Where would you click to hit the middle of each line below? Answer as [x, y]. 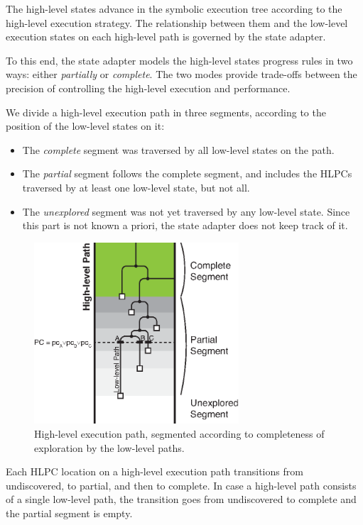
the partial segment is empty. [69, 513]
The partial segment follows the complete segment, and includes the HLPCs [187, 173]
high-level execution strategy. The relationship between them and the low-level [177, 22]
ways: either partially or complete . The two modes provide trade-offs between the [181, 74]
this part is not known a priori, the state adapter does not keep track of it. [185, 225]
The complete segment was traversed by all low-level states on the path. [178, 149]
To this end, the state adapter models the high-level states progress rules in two [179, 60]
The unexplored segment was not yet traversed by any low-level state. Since [186, 211]
